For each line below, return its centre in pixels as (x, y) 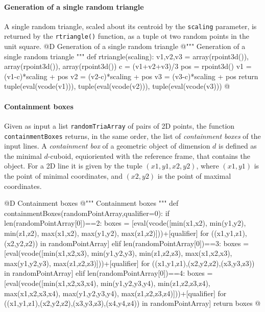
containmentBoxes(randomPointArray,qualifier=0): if (87, 213)
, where (208, 166)
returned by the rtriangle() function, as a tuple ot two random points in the (127, 36)
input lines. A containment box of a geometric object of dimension (107, 146)
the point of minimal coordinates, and (63, 175)
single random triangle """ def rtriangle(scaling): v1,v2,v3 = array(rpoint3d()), (126, 56)
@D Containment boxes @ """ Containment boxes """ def (91, 203)
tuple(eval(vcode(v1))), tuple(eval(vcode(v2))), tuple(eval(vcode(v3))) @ (117, 86)
